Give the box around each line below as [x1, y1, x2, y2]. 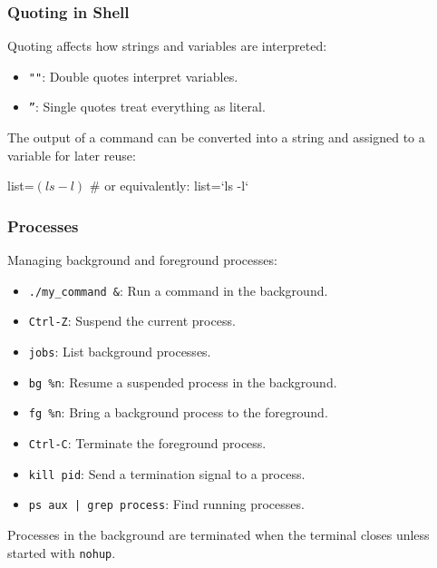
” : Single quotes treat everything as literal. [28, 97, 266, 116]
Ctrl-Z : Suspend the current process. [28, 311, 236, 330]
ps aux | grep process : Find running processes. [28, 495, 305, 514]
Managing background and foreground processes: [7, 250, 277, 269]
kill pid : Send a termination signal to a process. [28, 464, 306, 483]
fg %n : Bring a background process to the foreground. [28, 403, 328, 422]
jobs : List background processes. [28, 342, 211, 361]
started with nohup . [7, 543, 116, 562]
